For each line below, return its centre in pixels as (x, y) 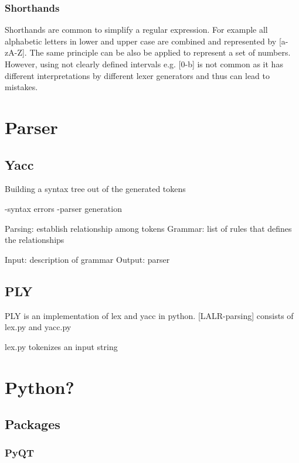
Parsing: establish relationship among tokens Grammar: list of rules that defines (148, 228)
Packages (33, 424)
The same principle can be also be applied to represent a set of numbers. (160, 52)
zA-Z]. (16, 52)
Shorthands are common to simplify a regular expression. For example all (136, 30)
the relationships (35, 240)
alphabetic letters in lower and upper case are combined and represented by (141, 41)
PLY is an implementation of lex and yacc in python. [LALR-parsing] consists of (149, 315)
